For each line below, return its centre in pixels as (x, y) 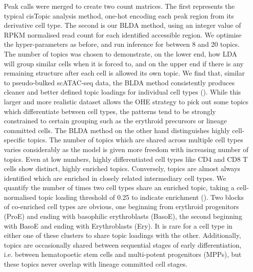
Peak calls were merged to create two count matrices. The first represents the (119, 6)
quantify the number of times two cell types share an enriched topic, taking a (119, 187)
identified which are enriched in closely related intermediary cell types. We (115, 178)
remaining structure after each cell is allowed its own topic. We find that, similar (124, 73)
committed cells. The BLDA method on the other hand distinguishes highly (117, 130)
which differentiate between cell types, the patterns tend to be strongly (110, 111)
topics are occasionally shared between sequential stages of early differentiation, (123, 244)
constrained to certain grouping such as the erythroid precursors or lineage (116, 121)
